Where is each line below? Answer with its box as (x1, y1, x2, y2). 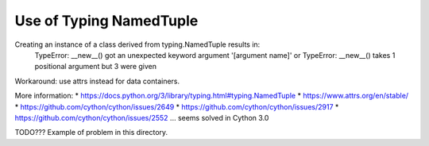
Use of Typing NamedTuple (14, 12, 199, 29)
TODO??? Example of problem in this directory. (14, 128, 168, 137)
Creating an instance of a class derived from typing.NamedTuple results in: (14, 40, 261, 49)
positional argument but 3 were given (34, 62, 157, 71)
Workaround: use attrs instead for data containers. (14, 76, 180, 86)
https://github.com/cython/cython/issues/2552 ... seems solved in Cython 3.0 (14, 113, 269, 122)
